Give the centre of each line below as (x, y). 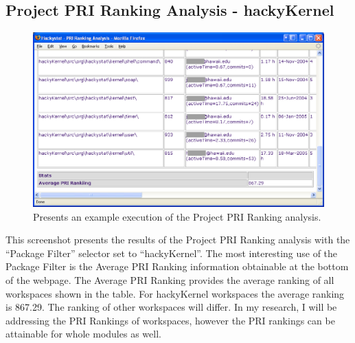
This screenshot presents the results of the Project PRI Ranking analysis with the (178, 240)
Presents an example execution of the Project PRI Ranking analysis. (177, 216)
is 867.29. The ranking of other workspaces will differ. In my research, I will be (171, 307)
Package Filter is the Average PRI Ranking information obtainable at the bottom (177, 266)
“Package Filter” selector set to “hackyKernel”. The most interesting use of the (172, 253)
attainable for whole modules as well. (83, 334)
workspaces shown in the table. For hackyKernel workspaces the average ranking (175, 293)
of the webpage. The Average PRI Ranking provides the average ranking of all (170, 279)
